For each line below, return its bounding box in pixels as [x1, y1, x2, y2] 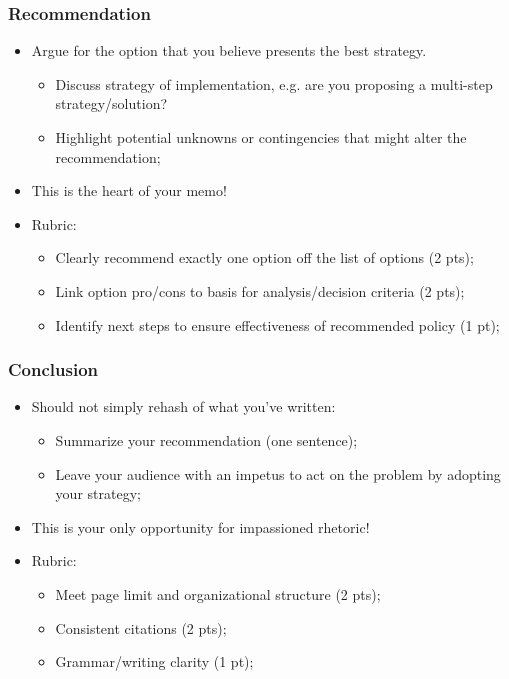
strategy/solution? [55, 93, 168, 114]
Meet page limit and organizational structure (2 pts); [55, 583, 381, 604]
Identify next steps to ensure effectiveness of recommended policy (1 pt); [55, 314, 500, 335]
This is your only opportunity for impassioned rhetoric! [31, 516, 370, 537]
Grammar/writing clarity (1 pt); [55, 651, 254, 672]
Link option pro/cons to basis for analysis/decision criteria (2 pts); [55, 280, 465, 301]
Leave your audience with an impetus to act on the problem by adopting [55, 463, 501, 484]
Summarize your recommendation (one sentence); [55, 429, 358, 450]
